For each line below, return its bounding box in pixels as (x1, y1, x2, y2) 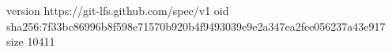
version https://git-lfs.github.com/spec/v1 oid (6, 2, 229, 18)
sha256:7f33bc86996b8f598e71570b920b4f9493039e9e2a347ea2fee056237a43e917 (6, 17, 386, 34)
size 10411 (6, 33, 55, 50)
